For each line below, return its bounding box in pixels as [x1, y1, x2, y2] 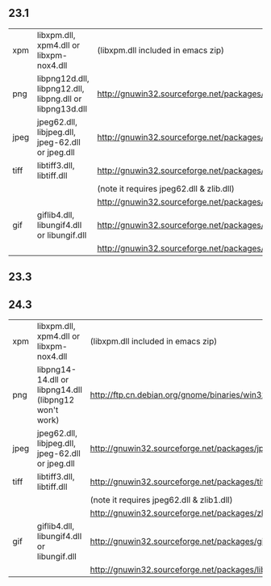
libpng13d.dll [36, 103, 87, 114]
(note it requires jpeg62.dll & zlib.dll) [97, 183, 236, 194]
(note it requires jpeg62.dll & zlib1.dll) [90, 495, 233, 506]
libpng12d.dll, [36, 73, 90, 84]
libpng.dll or [36, 93, 82, 104]
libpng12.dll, [36, 82, 85, 94]
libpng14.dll [36, 384, 83, 395]
